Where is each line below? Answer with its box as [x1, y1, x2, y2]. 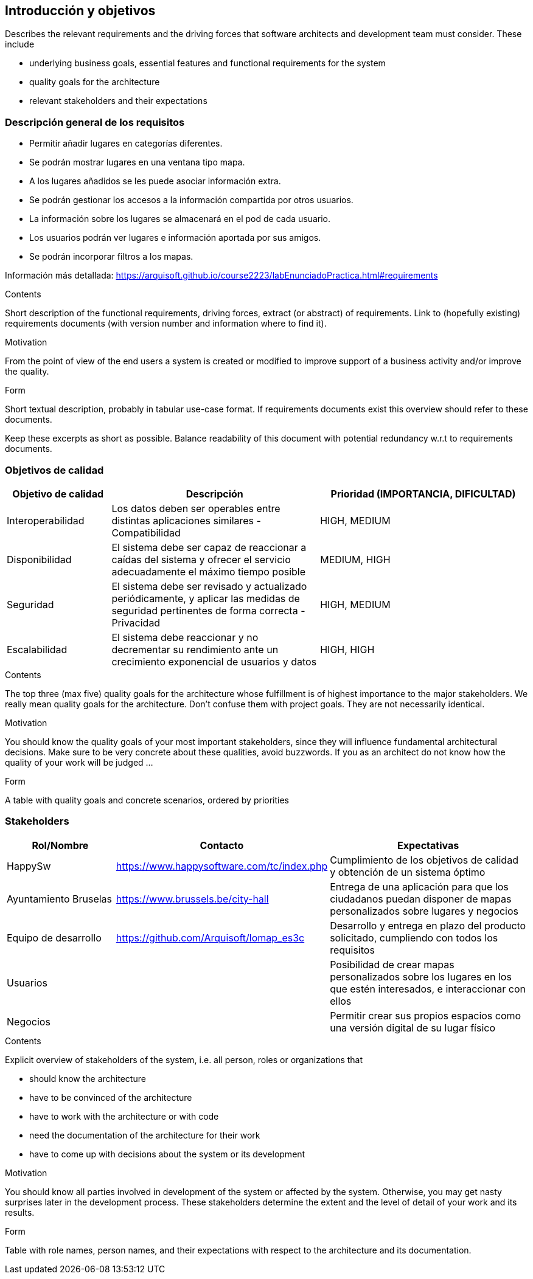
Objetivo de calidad [12, 487, 104, 500]
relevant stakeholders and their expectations [29, 95, 207, 106]
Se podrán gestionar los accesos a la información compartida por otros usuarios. [29, 195, 354, 206]
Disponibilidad [7, 553, 72, 566]
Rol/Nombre [32, 839, 89, 851]
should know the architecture [29, 1073, 146, 1084]
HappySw [7, 859, 51, 872]
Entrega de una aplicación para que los [330, 880, 509, 893]
